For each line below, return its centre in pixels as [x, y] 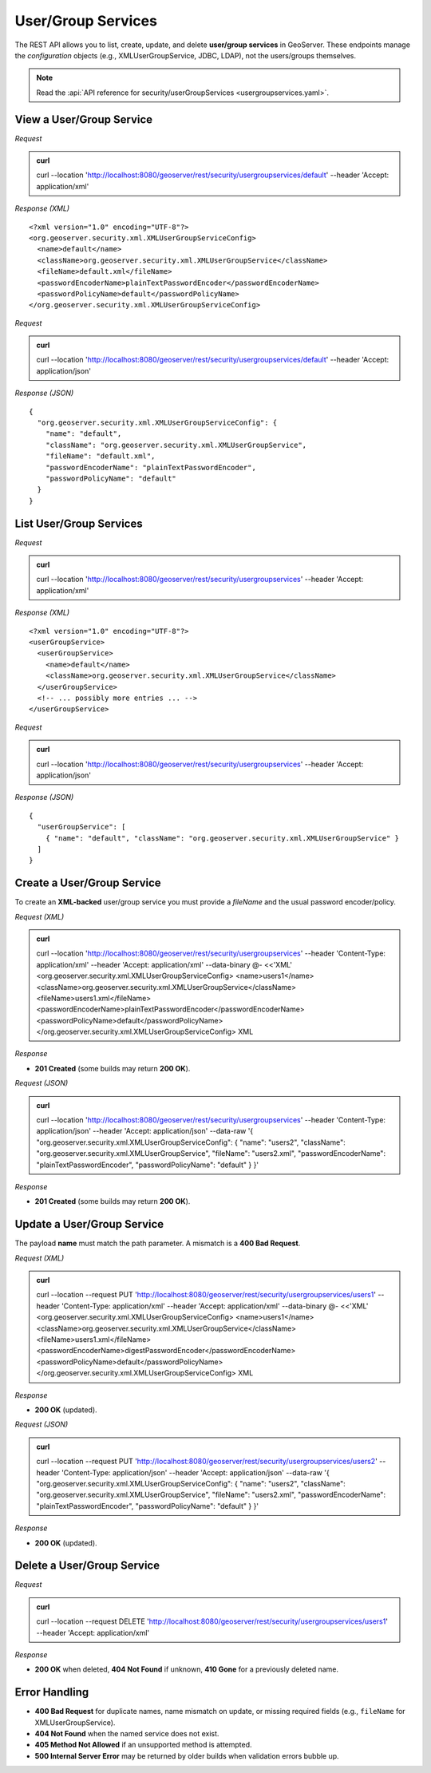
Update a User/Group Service [89, 1224]
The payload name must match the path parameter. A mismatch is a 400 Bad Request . [158, 1243]
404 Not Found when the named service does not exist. [127, 1734]
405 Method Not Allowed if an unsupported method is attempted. [143, 1745]
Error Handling [52, 1692]
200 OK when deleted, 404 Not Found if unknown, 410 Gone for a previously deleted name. [187, 1669]
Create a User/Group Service [88, 883]
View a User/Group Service [84, 119]
